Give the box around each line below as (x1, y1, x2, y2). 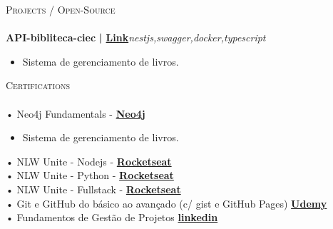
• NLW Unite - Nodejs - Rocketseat (6, 153, 172, 168)
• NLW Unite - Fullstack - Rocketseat (6, 181, 181, 196)
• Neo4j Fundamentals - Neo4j (6, 106, 145, 121)
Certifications (6, 78, 70, 93)
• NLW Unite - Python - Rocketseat (6, 168, 174, 183)
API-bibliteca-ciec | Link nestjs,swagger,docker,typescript (6, 30, 266, 45)
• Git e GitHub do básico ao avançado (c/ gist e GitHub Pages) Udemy (6, 195, 327, 210)
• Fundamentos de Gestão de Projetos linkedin (6, 210, 218, 225)
